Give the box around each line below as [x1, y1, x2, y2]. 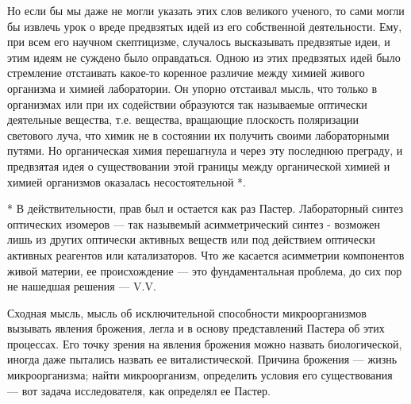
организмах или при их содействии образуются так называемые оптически [7, 95, 367, 112]
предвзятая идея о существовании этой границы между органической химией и [7, 157, 390, 174]
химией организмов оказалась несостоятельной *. [7, 173, 246, 190]
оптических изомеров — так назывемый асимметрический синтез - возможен [7, 215, 380, 232]
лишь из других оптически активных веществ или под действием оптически [7, 231, 375, 248]
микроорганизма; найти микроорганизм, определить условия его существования [7, 367, 393, 383]
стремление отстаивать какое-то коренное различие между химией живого [7, 64, 365, 81]
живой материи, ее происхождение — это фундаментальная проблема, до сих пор [7, 262, 402, 279]
